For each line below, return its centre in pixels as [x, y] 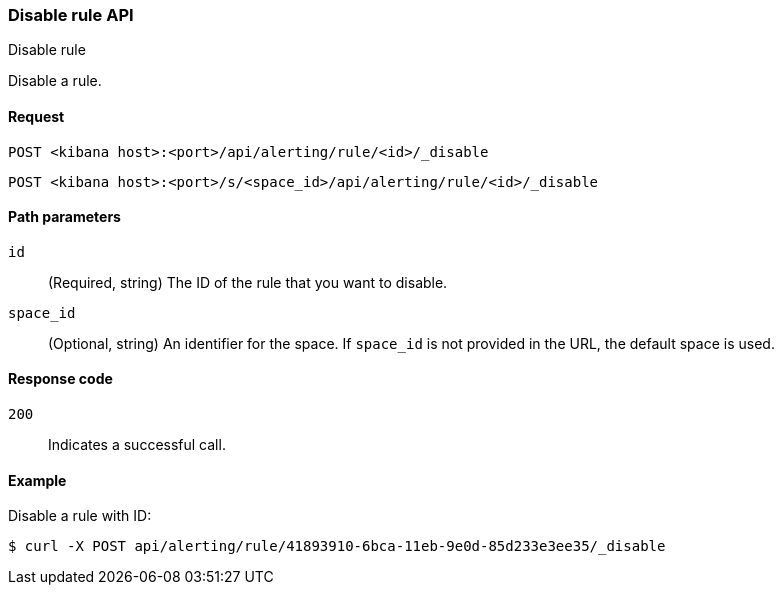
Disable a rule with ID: [80, 516]
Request [36, 116]
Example [37, 480]
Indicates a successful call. [137, 445]
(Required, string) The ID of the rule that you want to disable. [248, 282]
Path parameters [64, 217]
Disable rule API [71, 15]
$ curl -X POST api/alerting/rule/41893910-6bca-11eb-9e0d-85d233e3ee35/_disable [337, 546]
